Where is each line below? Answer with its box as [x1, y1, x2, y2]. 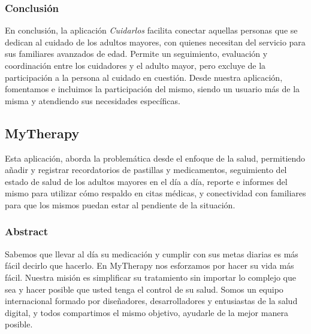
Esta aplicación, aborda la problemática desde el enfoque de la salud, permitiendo [5, 151, 306, 164]
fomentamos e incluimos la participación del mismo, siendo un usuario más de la [5, 83, 300, 95]
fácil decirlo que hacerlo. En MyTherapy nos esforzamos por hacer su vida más [5, 259, 294, 272]
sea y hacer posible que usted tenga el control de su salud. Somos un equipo [5, 283, 283, 295]
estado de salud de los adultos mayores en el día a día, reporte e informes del [5, 175, 288, 187]
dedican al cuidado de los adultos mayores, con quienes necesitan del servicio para [5, 35, 306, 48]
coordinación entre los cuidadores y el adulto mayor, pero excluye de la [5, 59, 266, 71]
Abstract [5, 224, 48, 239]
